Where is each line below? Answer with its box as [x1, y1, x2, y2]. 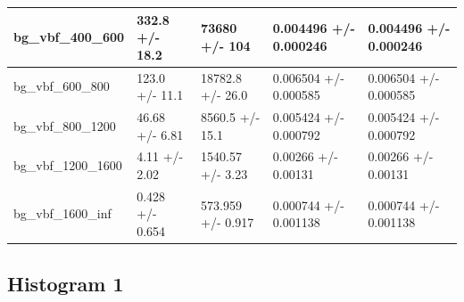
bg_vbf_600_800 [13, 77, 110, 95]
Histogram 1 [7, 269, 124, 297]
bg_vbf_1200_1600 [13, 156, 122, 175]
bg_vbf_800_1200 [13, 116, 116, 135]
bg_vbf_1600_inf [13, 204, 112, 223]
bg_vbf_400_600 [13, 28, 125, 46]
